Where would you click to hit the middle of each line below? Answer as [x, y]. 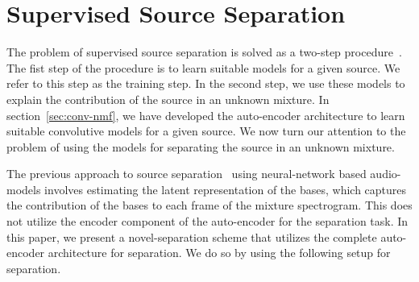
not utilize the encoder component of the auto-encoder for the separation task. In [207, 221]
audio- [386, 174]
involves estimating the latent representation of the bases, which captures [226, 189]
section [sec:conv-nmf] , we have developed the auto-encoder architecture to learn [206, 115]
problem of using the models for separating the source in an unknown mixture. [201, 146]
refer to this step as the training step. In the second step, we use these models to [206, 83]
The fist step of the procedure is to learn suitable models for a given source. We [203, 67]
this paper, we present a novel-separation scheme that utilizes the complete [192, 236]
